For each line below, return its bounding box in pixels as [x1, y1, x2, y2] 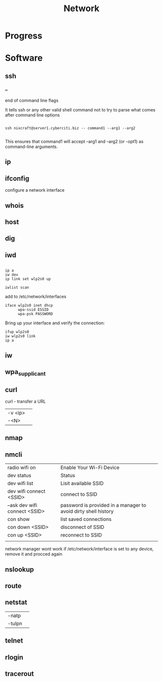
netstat [5, 598, 28, 607]
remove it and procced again [5, 551, 63, 557]
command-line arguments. [5, 144, 58, 150]
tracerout [5, 670, 34, 678]
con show [7, 516, 30, 523]
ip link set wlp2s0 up [5, 277, 51, 282]
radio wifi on [7, 464, 36, 471]
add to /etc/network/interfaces [5, 294, 66, 300]
